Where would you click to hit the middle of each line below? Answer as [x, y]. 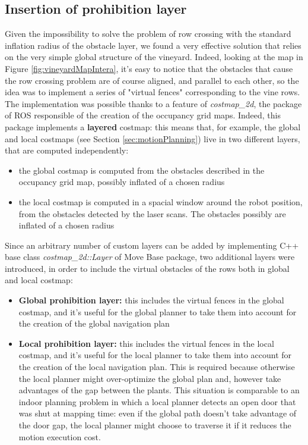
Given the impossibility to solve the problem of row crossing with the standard [148, 34]
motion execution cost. [60, 436]
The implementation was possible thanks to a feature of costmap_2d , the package [153, 103]
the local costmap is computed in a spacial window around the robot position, [161, 201]
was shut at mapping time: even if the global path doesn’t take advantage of [158, 413]
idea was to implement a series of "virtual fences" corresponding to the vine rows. [153, 92]
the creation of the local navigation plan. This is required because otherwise [157, 367]
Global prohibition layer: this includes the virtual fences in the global [151, 300]
